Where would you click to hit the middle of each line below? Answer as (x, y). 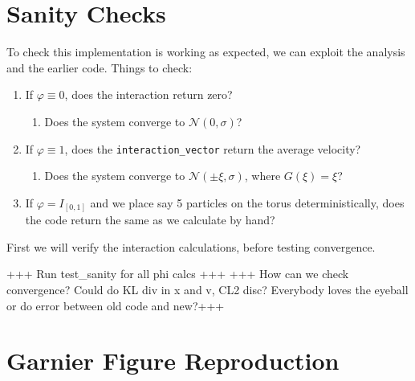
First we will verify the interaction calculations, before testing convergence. (191, 246)
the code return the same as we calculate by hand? (150, 220)
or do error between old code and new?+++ (116, 305)
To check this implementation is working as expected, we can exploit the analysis (206, 52)
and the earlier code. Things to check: (100, 67)
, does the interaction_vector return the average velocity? (213, 148)
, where (262, 176)
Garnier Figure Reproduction (173, 361)
